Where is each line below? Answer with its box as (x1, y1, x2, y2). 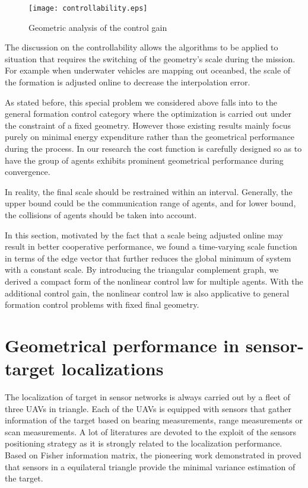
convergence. (5, 165, 50, 178)
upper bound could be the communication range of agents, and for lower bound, (5, 197, 296, 209)
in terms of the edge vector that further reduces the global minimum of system (5, 251, 291, 264)
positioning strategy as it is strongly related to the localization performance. (5, 437, 282, 449)
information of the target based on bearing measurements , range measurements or (5, 414, 303, 426)
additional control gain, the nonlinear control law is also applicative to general (5, 286, 290, 299)
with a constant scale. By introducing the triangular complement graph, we (5, 263, 279, 276)
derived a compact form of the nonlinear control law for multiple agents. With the (5, 275, 303, 287)
